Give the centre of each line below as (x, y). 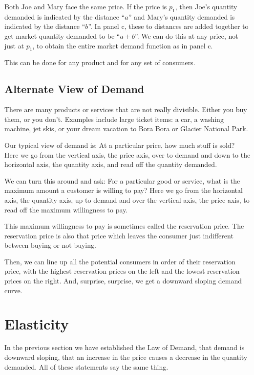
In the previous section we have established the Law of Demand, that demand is (125, 347)
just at (14, 45)
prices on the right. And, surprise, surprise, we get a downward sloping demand (123, 281)
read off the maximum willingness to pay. (66, 209)
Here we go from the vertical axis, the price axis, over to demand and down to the (127, 154)
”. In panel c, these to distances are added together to (168, 26)
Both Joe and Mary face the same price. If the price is (86, 6)
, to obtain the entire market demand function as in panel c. (123, 45)
